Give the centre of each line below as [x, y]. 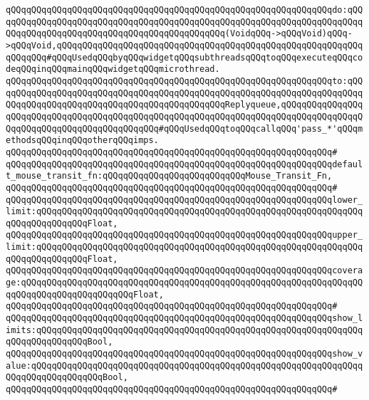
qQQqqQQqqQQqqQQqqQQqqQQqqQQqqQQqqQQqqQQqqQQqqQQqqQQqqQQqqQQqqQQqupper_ [184, 235]
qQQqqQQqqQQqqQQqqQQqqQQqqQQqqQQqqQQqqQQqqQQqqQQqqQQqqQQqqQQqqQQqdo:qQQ [184, 10]
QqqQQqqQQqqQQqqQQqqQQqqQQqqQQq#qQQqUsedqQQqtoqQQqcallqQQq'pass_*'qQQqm [184, 128]
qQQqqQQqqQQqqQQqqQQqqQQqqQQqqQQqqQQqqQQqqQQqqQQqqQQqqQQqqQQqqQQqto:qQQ [184, 81]
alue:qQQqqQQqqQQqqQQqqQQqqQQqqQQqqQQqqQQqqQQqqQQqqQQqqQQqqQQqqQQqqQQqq [184, 365]
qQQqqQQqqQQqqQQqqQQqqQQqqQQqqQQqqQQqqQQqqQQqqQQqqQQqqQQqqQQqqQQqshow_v [184, 354]
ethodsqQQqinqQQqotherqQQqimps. [82, 141]
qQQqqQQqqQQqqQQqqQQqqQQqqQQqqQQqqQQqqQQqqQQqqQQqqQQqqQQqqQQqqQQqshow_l [184, 319]
